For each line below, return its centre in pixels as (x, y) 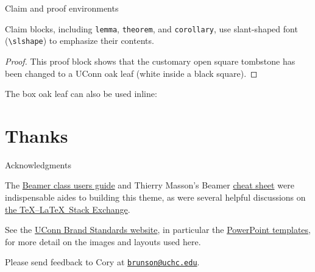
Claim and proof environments (62, 8)
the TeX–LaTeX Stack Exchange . (68, 209)
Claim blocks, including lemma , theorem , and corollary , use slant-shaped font (151, 28)
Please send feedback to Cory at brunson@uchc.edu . (102, 262)
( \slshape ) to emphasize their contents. (80, 41)
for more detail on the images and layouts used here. (103, 241)
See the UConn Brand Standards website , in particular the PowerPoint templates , (158, 230)
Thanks (37, 135)
